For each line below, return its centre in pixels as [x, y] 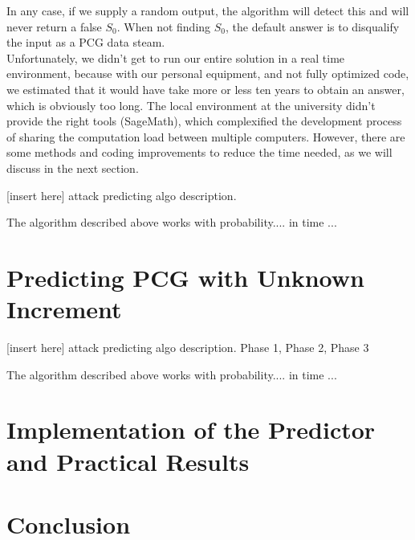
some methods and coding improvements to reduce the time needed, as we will [199, 152]
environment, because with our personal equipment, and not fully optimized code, [208, 74]
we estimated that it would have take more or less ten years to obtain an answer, [205, 89]
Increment [64, 309]
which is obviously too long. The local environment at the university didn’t [191, 105]
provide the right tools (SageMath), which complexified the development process [204, 121]
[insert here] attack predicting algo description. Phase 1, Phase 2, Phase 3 [188, 348]
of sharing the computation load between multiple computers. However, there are [206, 136]
